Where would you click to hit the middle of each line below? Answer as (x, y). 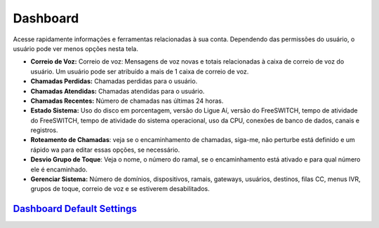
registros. (45, 130)
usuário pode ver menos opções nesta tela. (75, 48)
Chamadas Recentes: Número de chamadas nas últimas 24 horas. (127, 101)
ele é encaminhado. (59, 169)
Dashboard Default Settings (75, 209)
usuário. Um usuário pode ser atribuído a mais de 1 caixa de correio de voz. (140, 71)
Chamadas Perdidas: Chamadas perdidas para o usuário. (114, 81)
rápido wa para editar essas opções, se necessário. (105, 150)
